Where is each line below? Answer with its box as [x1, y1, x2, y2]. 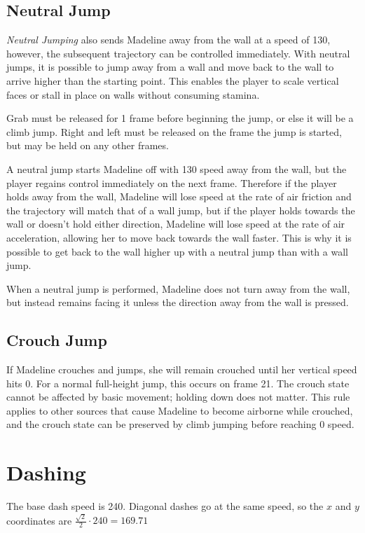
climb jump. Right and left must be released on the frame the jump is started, [6, 124, 342, 139]
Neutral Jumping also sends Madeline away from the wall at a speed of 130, [6, 32, 331, 47]
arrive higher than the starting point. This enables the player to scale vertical [6, 73, 339, 88]
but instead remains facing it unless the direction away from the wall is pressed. [6, 295, 349, 310]
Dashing [6, 458, 86, 487]
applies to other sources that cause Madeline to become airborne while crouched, [6, 403, 353, 417]
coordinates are [6, 513, 72, 527]
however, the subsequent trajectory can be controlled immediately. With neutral [6, 46, 350, 60]
